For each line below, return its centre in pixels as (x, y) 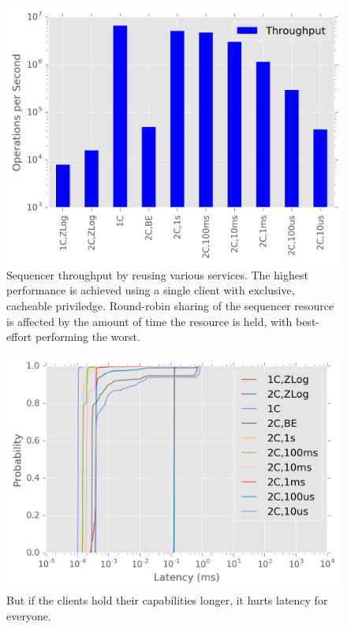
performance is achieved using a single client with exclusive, (151, 290)
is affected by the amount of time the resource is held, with (149, 321)
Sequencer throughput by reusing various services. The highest (157, 274)
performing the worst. (88, 337)
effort (19, 337)
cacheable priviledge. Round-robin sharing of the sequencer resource (170, 306)
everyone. (29, 615)
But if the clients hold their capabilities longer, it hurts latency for (167, 600)
